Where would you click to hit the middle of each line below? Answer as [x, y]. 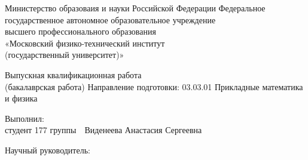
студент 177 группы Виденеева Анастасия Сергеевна [103, 130]
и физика [21, 98]
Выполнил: [25, 118]
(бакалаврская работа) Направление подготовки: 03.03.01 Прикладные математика [154, 86]
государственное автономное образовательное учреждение [110, 19]
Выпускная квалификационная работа [73, 74]
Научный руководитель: [48, 150]
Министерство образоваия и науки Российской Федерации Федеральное [135, 8]
